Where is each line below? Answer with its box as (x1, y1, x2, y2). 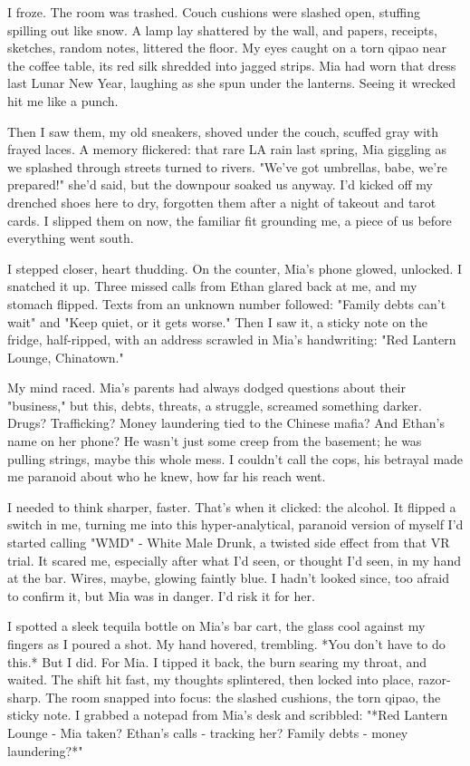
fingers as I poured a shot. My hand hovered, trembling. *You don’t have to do (7, 635, 446, 653)
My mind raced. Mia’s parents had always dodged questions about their (7, 378, 406, 397)
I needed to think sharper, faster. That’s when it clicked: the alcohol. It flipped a (7, 497, 456, 516)
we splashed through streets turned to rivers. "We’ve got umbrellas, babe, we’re (7, 157, 447, 176)
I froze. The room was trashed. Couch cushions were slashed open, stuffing (7, 3, 421, 21)
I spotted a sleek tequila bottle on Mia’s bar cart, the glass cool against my (7, 616, 426, 635)
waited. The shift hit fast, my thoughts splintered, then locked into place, (7, 670, 415, 689)
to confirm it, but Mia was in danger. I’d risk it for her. (7, 586, 315, 605)
